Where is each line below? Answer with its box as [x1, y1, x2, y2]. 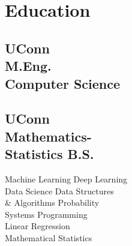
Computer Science [5, 74, 121, 92]
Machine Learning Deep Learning [5, 172, 128, 185]
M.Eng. [5, 56, 52, 75]
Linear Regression [5, 220, 70, 232]
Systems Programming [5, 208, 88, 220]
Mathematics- [5, 127, 92, 145]
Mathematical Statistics [5, 231, 92, 244]
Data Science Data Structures [5, 184, 114, 197]
